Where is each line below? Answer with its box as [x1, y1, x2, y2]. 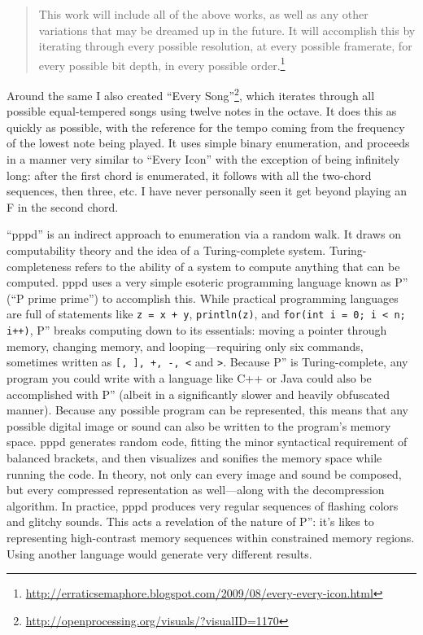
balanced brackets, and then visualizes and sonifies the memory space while [7, 449, 382, 466]
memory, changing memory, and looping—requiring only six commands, [7, 337, 364, 354]
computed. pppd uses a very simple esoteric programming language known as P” [7, 274, 408, 291]
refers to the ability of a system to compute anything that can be [75, 257, 400, 274]
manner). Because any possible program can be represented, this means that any [7, 401, 408, 418]
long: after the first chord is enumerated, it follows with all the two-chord [7, 166, 372, 183]
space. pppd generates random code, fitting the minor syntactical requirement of [7, 433, 408, 450]
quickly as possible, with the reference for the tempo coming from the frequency [7, 118, 405, 135]
